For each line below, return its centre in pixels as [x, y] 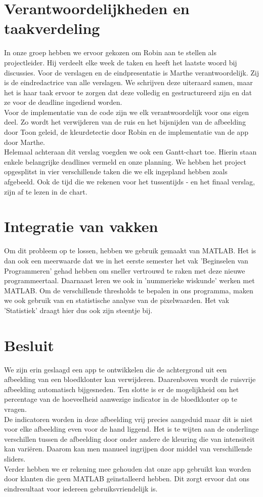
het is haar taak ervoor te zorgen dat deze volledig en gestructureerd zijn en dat [128, 92]
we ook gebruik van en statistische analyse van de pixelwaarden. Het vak [117, 300]
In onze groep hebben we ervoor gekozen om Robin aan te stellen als [111, 52]
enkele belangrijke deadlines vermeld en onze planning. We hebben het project [125, 161]
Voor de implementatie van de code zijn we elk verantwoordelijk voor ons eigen [126, 112]
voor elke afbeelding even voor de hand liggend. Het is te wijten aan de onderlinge [131, 429]
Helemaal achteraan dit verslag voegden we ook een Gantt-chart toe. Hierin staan [130, 152]
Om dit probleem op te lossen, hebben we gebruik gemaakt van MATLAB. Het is [130, 251]
